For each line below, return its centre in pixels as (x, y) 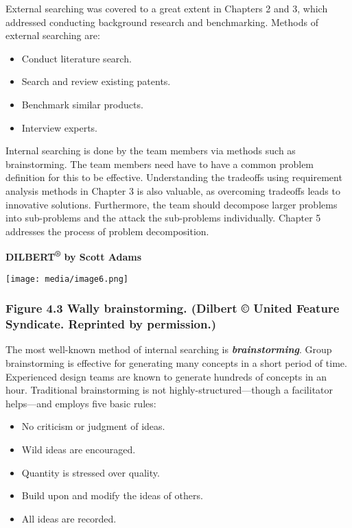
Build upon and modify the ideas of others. (112, 495)
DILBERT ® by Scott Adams (74, 255)
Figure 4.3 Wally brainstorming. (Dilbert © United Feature (173, 308)
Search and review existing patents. (96, 81)
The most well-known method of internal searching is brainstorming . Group (169, 349)
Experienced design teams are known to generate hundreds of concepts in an (166, 376)
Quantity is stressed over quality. (91, 472)
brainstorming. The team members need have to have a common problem (160, 164)
